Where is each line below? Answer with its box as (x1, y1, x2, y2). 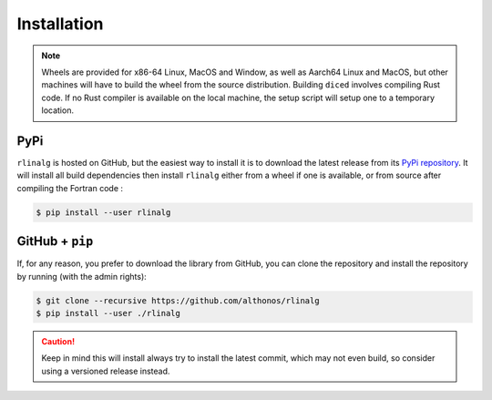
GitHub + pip (16, 233, 94, 250)
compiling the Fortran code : (16, 182, 123, 193)
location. (41, 105, 75, 116)
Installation (16, 14, 104, 34)
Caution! (41, 336, 76, 347)
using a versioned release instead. (41, 365, 170, 376)
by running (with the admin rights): (16, 271, 148, 282)
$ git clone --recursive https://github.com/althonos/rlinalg (36, 295, 320, 305)
